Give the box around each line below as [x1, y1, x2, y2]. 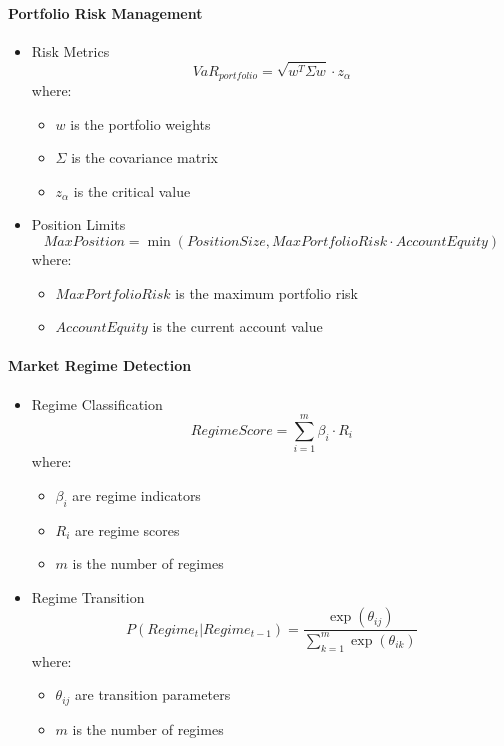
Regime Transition [31, 586, 145, 607]
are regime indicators [72, 484, 201, 505]
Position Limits [31, 214, 126, 235]
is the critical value [73, 180, 191, 201]
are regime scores [75, 519, 180, 540]
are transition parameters [75, 684, 231, 705]
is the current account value [152, 316, 323, 337]
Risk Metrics [31, 40, 110, 61]
